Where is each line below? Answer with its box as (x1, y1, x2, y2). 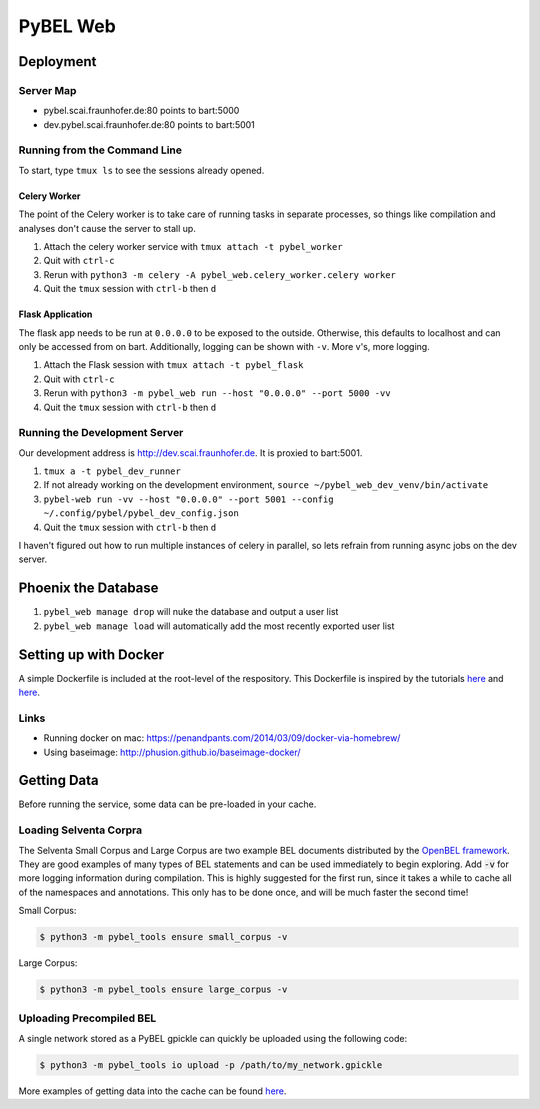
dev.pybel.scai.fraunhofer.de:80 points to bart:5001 (43, 118, 255, 130)
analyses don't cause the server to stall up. (18, 222, 197, 234)
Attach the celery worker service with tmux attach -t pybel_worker (43, 241, 344, 253)
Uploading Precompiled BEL (18, 1011, 157, 1025)
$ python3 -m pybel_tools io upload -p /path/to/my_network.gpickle (39, 1059, 383, 1070)
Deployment (18, 53, 97, 70)
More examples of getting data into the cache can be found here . (18, 1085, 287, 1097)
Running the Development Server (18, 426, 184, 440)
